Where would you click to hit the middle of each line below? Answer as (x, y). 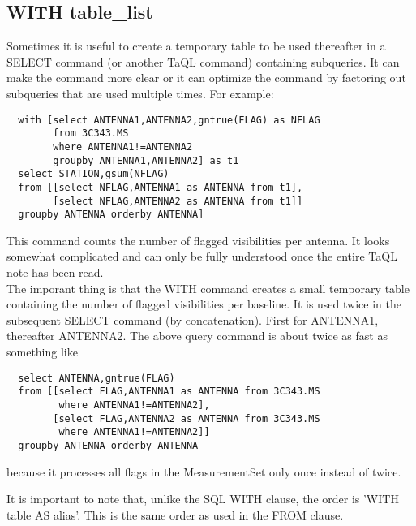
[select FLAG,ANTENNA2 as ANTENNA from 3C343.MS (187, 418)
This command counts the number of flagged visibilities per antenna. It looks (198, 240)
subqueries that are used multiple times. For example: (140, 93)
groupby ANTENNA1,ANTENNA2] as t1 (146, 160)
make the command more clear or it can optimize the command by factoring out (206, 78)
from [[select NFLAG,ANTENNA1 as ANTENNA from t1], (161, 187)
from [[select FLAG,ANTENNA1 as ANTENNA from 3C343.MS (169, 392)
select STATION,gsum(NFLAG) (94, 174)
